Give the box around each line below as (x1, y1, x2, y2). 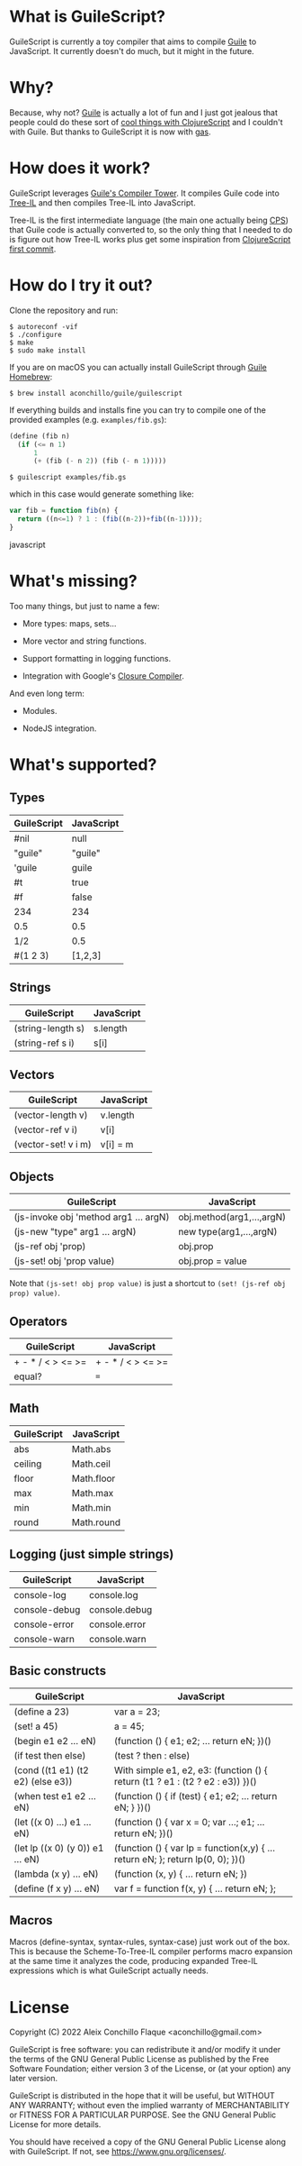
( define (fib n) (9, 431, 70, 441)
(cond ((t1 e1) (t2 (13, 1764, 90, 1777)
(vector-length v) (13, 1109, 88, 1121)
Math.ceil (71, 1458, 111, 1470)
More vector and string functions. (22, 635, 147, 646)
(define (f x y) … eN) (13, 1882, 101, 1895)
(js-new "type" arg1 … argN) (13, 1226, 137, 1238)
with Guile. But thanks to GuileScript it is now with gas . (9, 126, 211, 137)
